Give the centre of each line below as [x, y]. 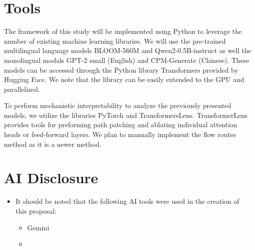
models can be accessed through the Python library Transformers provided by [121, 69]
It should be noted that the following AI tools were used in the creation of [127, 201]
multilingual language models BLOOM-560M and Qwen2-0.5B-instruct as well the [128, 50]
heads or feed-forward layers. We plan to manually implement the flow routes [120, 134]
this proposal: [36, 210]
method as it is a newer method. [53, 144]
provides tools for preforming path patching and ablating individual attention [121, 125]
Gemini [38, 227]
